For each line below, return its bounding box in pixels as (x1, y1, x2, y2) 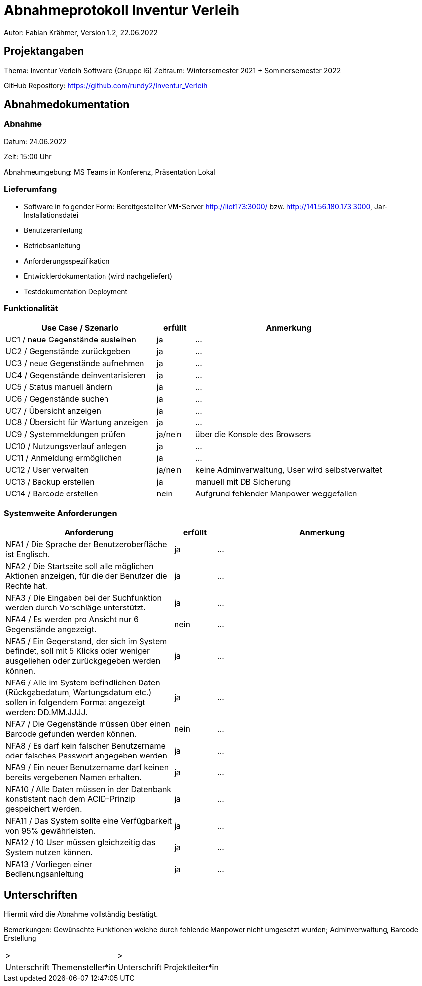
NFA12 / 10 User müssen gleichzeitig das (5, 837, 156, 848)
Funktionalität (4, 303, 58, 313)
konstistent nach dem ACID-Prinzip (5, 794, 136, 804)
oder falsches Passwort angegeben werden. (5, 751, 170, 761)
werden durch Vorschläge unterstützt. (5, 603, 146, 613)
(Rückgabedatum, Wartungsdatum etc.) (5, 687, 152, 698)
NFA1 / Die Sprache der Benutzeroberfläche (5, 539, 167, 550)
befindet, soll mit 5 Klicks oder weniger (5, 646, 150, 656)
